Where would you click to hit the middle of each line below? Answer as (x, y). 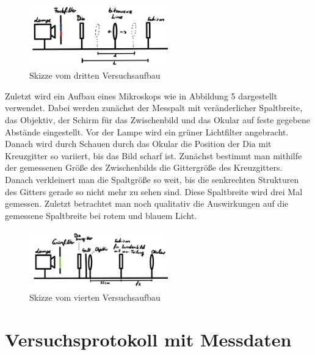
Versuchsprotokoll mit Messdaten (148, 339)
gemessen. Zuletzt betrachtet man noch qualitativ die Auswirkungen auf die (147, 203)
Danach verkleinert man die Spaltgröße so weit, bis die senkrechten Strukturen (152, 179)
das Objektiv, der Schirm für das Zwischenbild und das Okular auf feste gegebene (157, 120)
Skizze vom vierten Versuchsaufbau (95, 297)
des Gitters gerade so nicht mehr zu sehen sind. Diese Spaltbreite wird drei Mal (154, 191)
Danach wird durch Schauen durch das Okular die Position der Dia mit (138, 144)
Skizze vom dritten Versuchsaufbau (95, 75)
